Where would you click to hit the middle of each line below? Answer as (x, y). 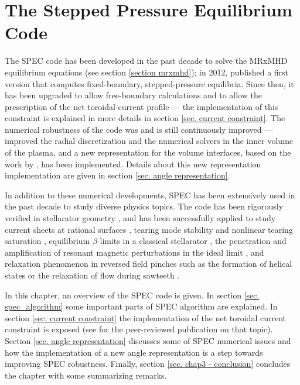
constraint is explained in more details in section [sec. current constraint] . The (145, 118)
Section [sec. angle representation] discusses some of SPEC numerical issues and (148, 340)
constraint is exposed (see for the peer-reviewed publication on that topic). (139, 329)
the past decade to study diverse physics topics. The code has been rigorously (144, 206)
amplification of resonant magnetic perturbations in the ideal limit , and (134, 252)
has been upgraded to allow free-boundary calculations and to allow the (133, 95)
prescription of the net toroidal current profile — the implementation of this (142, 106)
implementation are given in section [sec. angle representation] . (117, 175)
